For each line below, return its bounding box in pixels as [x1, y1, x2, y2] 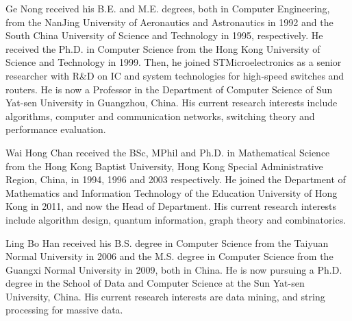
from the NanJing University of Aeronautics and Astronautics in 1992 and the [5, 14, 334, 29]
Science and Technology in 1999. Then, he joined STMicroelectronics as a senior [5, 55, 342, 69]
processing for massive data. [5, 302, 123, 317]
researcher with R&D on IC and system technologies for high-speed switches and [5, 68, 344, 82]
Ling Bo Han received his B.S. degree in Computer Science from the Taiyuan [5, 235, 329, 250]
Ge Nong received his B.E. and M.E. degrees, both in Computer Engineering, [5, 1, 330, 15]
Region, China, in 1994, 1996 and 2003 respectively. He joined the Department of [5, 172, 346, 187]
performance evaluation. [5, 122, 106, 136]
